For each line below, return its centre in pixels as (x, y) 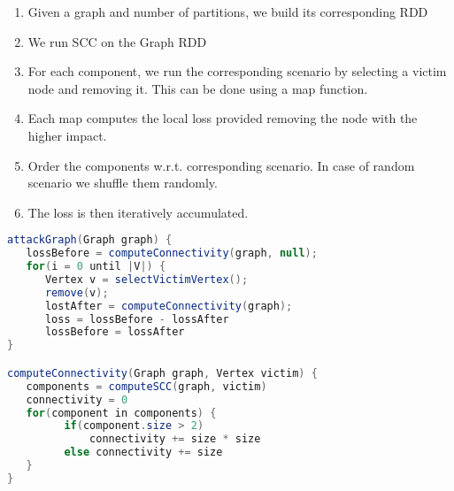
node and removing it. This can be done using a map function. (198, 88)
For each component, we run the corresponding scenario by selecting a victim (237, 71)
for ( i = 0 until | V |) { (96, 267)
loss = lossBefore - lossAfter (137, 319)
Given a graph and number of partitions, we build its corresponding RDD (228, 12)
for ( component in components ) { (121, 413)
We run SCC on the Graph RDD (117, 41)
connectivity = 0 (77, 399)
